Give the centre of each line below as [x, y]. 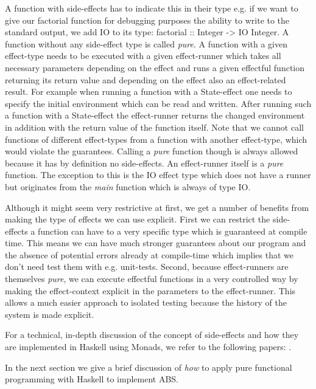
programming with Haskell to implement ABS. [92, 379]
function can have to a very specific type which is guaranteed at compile [173, 231]
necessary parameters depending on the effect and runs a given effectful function [155, 67]
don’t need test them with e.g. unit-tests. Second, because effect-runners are [147, 267]
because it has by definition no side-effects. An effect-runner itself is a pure [144, 163]
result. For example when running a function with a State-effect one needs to [149, 91]
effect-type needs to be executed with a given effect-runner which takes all [143, 56]
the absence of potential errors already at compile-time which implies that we [149, 254]
